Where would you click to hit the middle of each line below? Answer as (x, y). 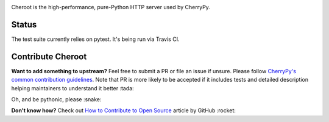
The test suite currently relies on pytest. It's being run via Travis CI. (95, 39)
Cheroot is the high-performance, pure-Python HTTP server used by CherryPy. (111, 7)
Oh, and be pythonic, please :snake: (56, 99)
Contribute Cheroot (49, 56)
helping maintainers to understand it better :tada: (73, 88)
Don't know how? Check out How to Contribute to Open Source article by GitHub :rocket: (123, 110)
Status (24, 24)
